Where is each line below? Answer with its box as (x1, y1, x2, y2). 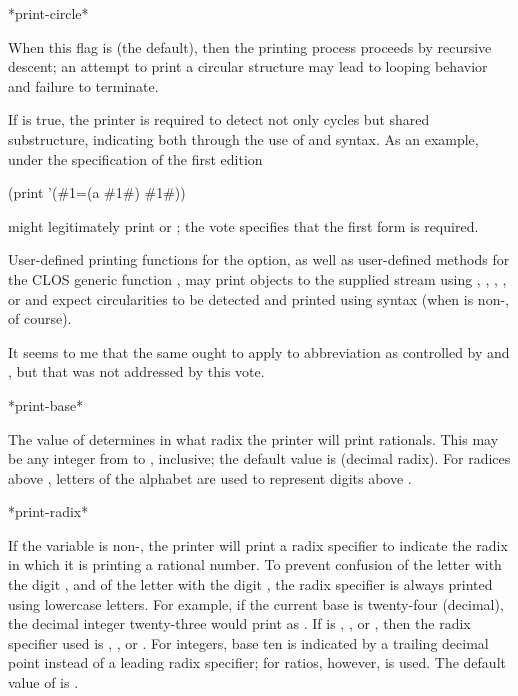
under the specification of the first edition (8, 148, 263, 169)
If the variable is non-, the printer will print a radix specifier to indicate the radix (8, 534, 508, 555)
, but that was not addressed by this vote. (8, 361, 265, 382)
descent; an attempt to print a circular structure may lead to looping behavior (8, 56, 488, 77)
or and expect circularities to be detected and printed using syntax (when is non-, (8, 288, 509, 309)
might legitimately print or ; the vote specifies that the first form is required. (8, 215, 479, 236)
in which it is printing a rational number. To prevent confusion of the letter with (8, 554, 502, 575)
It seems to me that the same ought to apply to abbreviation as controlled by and (8, 341, 510, 362)
